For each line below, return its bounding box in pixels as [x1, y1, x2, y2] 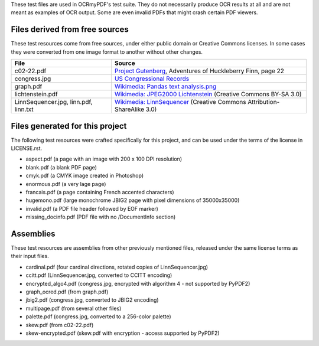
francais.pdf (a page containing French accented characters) [25, 188, 174, 195]
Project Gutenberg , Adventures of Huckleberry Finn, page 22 [114, 67, 285, 75]
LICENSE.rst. [11, 145, 43, 152]
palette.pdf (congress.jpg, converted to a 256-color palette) [25, 313, 171, 320]
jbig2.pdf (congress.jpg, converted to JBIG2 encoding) [25, 296, 159, 303]
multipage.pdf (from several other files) [25, 305, 122, 312]
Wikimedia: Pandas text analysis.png [114, 83, 217, 91]
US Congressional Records [114, 74, 190, 83]
